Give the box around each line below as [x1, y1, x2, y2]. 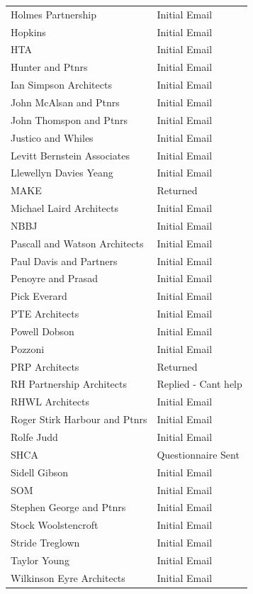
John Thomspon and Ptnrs [11, 112, 128, 127]
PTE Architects [11, 306, 79, 321]
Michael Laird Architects [11, 201, 119, 215]
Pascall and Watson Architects [11, 235, 144, 250]
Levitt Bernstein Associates [11, 147, 130, 162]
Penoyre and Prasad [11, 271, 99, 286]
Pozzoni [11, 341, 45, 356]
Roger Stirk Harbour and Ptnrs [11, 412, 147, 427]
